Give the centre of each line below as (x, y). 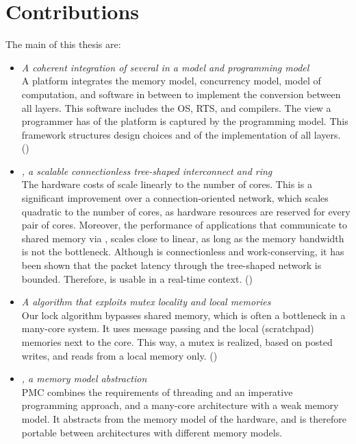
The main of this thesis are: (63, 44)
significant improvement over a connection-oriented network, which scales (175, 198)
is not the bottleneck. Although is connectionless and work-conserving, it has (183, 252)
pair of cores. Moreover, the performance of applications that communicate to (185, 225)
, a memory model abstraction (84, 378)
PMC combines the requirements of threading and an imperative (157, 392)
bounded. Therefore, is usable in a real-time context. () (137, 278)
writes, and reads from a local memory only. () (119, 355)
